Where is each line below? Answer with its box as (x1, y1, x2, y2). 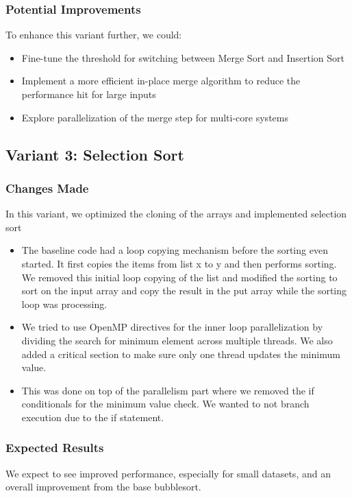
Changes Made (5, 179, 89, 196)
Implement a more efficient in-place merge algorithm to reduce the (21, 73, 301, 88)
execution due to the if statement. (21, 410, 164, 424)
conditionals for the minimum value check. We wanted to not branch (21, 396, 310, 411)
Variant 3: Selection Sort (5, 143, 184, 165)
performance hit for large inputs (21, 87, 156, 101)
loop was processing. (21, 296, 108, 311)
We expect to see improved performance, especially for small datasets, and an (5, 466, 331, 480)
